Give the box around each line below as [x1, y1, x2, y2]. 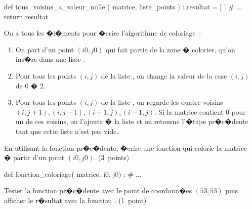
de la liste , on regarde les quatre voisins [101, 97, 223, 107]
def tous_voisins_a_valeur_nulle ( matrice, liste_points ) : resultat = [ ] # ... [4, 1, 243, 11]
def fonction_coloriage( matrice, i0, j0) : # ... [4, 168, 142, 179]
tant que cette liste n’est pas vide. [15, 125, 119, 136]
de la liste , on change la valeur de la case [101, 70, 227, 81]
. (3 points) [94, 152, 129, 163]
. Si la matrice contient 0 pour [154, 106, 246, 117]
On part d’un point [15, 44, 74, 54]
